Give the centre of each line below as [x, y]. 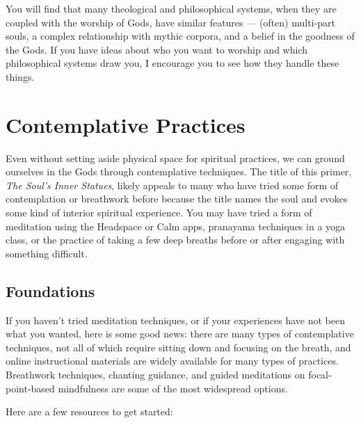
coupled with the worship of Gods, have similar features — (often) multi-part [170, 22]
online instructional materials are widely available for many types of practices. [172, 361]
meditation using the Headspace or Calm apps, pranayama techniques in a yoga [176, 226]
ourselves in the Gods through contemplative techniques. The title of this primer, [179, 171]
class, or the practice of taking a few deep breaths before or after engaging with [175, 240]
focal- [320, 375]
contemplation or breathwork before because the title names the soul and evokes [177, 199]
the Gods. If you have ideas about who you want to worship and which [157, 49]
